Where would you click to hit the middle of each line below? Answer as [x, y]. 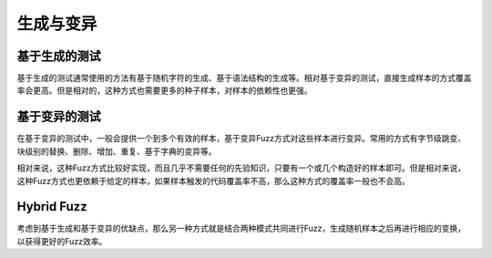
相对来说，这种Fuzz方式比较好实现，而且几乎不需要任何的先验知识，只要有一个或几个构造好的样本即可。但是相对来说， [241, 168]
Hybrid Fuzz [52, 206]
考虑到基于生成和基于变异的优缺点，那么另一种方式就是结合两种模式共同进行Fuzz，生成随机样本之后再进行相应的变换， [241, 229]
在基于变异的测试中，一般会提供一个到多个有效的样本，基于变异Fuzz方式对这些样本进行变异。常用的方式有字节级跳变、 [241, 139]
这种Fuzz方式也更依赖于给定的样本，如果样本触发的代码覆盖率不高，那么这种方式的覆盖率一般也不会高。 [213, 181]
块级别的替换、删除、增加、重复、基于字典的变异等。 [117, 151]
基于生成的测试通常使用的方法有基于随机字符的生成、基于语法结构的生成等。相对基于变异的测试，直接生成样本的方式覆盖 [244, 78]
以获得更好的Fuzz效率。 [62, 241]
